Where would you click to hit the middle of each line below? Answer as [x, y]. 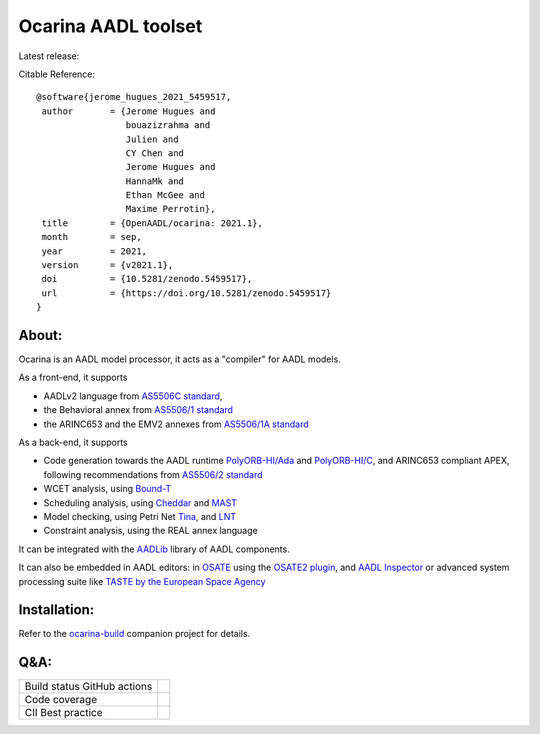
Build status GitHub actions [88, 687]
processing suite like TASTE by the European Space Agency [142, 581]
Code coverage [61, 700]
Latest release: [49, 56]
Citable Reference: [56, 74]
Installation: [56, 610]
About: [40, 335]
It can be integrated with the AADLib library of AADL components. [154, 549]
